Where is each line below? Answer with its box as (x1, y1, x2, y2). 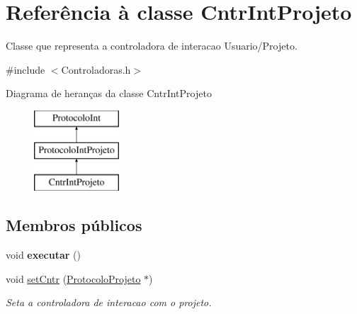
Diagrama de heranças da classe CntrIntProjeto (6, 86, 212, 101)
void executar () (6, 247, 81, 262)
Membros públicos (6, 214, 142, 236)
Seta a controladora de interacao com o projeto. (6, 295, 212, 310)
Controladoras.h (61, 62, 131, 77)
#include (6, 62, 45, 77)
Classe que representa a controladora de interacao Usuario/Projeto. (6, 38, 297, 53)
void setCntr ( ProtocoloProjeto (6, 271, 141, 286)
